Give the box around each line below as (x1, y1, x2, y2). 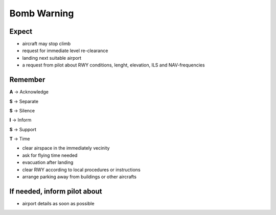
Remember (9, 76, 45, 84)
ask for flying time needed (22, 152, 78, 158)
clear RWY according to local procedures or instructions (22, 166, 141, 173)
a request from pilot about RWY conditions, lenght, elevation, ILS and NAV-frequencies (22, 62, 205, 68)
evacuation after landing (22, 159, 74, 165)
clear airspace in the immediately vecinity (22, 145, 110, 151)
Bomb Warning (9, 8, 74, 19)
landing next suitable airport (22, 55, 82, 61)
